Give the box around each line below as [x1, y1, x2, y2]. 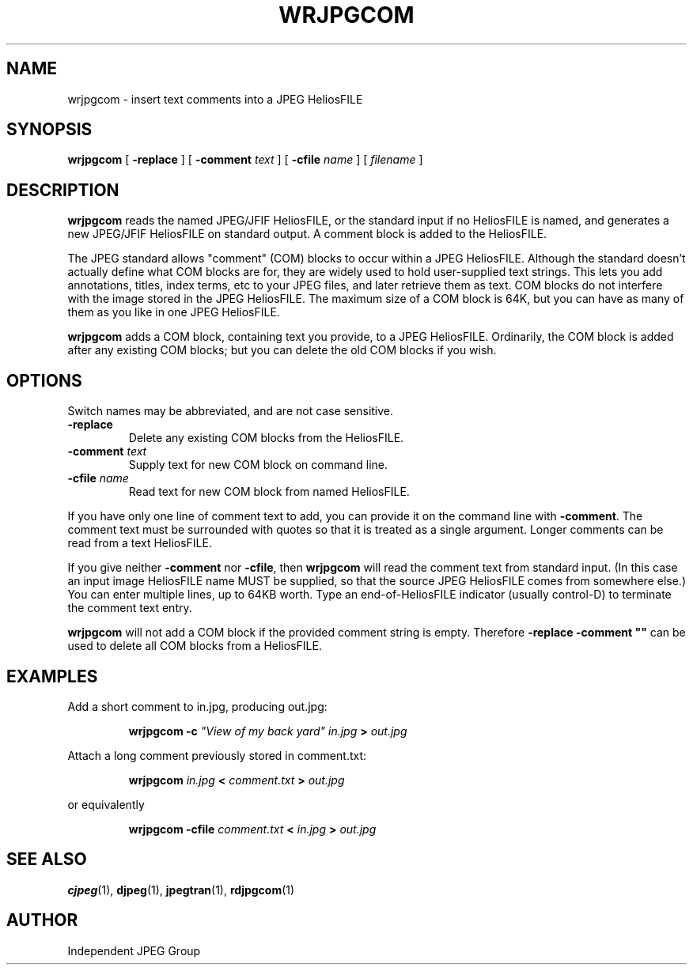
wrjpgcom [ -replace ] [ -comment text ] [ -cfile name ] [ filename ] [67, 153, 423, 167]
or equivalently [67, 797, 145, 811]
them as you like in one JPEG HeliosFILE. [67, 305, 280, 319]
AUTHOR [6, 910, 78, 931]
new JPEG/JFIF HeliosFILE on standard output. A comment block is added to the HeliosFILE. [67, 227, 547, 241]
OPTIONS [6, 370, 82, 391]
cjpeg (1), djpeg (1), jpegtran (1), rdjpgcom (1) [67, 882, 295, 897]
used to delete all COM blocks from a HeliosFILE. [67, 639, 322, 653]
